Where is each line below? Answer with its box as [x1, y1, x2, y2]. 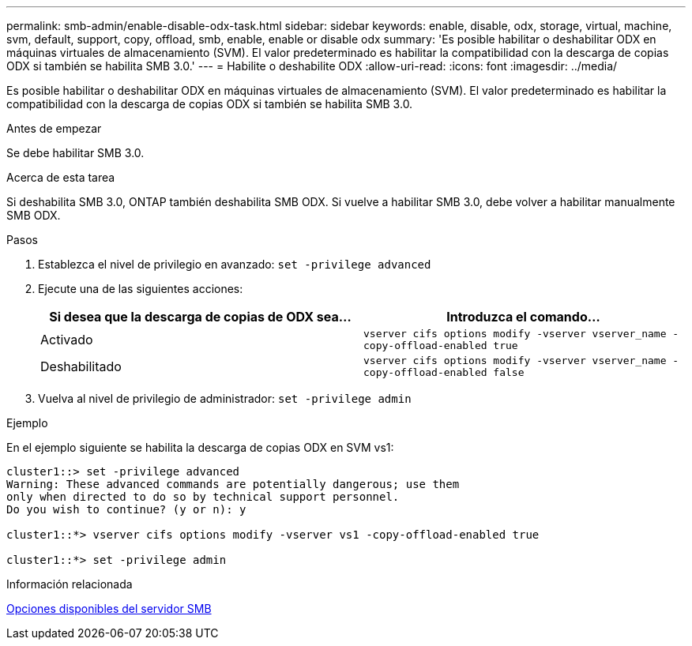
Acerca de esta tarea [6, 171, 115, 184]
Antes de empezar [6, 122, 102, 135]
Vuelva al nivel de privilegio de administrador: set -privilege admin [38, 392, 412, 405]
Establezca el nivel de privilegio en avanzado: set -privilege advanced [38, 257, 431, 271]
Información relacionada [6, 577, 133, 591]
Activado [40, 332, 93, 347]
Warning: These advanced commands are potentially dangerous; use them [6, 478, 460, 490]
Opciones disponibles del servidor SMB [6, 602, 212, 615]
